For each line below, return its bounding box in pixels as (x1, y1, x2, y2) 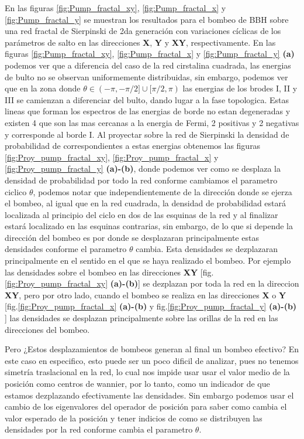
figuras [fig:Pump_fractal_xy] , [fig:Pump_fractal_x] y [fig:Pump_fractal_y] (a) (5, 47, 295, 60)
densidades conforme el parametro (5, 243, 127, 255)
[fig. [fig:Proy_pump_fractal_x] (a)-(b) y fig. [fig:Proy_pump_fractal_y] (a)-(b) (5, 300, 297, 312)
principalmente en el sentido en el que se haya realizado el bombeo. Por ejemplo (5, 254, 291, 267)
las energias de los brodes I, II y (182, 82, 298, 94)
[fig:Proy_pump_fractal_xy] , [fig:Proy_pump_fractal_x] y (5, 151, 219, 163)
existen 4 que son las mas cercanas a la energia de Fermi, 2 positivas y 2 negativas (5, 116, 299, 128)
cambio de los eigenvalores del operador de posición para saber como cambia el (5, 400, 287, 413)
